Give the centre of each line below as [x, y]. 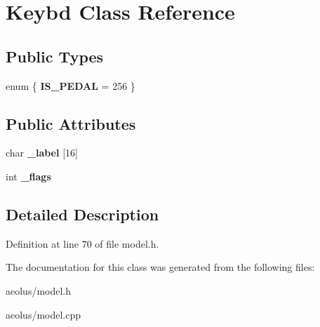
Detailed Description [82, 214]
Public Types [55, 56]
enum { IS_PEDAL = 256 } [71, 85]
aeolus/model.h [39, 290]
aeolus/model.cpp [44, 314]
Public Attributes [71, 123]
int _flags [28, 176]
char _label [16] [42, 153]
